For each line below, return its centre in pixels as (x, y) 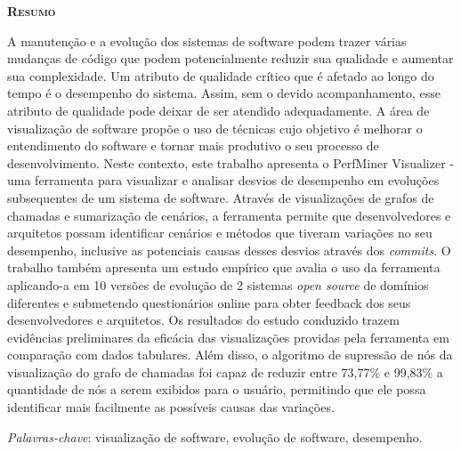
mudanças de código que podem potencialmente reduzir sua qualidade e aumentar (230, 58)
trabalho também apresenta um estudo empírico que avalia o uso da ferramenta (224, 267)
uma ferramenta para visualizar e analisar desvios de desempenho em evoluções (223, 180)
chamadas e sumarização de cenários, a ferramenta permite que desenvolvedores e (229, 215)
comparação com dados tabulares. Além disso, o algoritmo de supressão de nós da (230, 355)
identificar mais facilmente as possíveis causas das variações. (171, 407)
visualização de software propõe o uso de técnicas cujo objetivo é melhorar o (215, 128)
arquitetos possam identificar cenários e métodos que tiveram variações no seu (220, 233)
